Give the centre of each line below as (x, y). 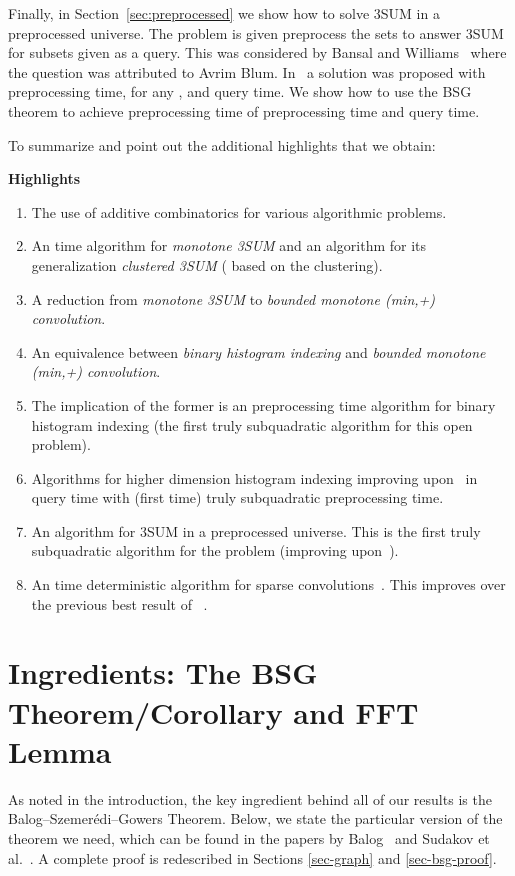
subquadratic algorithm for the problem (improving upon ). (215, 550)
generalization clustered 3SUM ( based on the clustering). (207, 264)
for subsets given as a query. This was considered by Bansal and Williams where (257, 52)
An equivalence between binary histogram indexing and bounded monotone (258, 351)
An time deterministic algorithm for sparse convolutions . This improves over (268, 584)
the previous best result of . (119, 603)
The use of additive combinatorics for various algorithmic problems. (239, 211)
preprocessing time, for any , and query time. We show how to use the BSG (240, 91)
